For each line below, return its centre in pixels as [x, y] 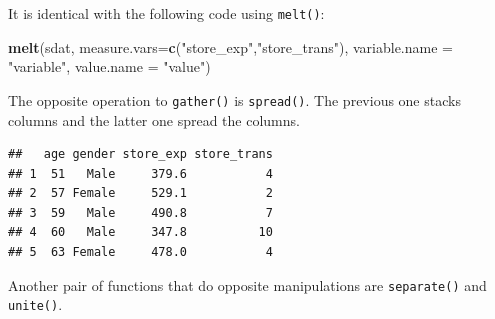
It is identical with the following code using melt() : [166, 13]
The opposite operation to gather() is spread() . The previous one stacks [234, 99]
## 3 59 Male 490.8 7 [140, 212]
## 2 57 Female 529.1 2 [140, 193]
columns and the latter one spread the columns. [154, 119]
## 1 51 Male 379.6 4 [140, 173]
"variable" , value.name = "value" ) [109, 66]
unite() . [35, 304]
